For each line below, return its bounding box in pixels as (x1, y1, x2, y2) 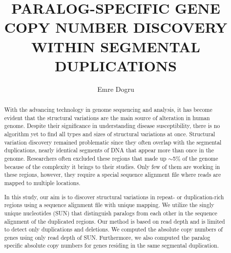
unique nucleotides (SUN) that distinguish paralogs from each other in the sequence (4, 209, 217, 217)
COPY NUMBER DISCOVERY (4, 17, 228, 37)
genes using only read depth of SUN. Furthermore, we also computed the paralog (4, 233, 210, 241)
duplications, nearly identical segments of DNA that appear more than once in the (4, 146, 214, 154)
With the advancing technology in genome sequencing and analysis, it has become (4, 105, 212, 114)
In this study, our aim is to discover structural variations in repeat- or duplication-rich (4, 192, 224, 201)
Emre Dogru (97, 84, 134, 94)
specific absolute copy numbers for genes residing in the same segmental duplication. (4, 241, 219, 250)
